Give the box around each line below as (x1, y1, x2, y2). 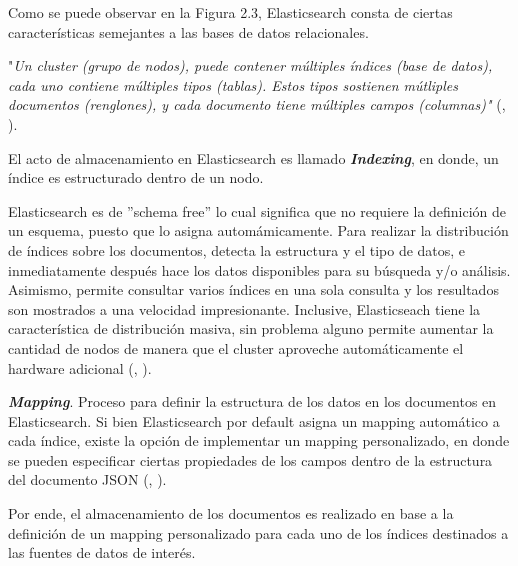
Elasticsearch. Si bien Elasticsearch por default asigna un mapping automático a (8, 410, 500, 431)
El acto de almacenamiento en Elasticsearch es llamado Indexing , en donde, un (8, 147, 499, 168)
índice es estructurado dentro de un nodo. (8, 167, 264, 188)
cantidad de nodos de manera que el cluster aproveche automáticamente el (8, 337, 464, 358)
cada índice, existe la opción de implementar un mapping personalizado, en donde (8, 430, 510, 451)
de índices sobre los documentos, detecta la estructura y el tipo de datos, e (8, 239, 466, 260)
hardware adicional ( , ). (8, 357, 152, 378)
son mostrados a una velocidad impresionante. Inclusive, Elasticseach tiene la (8, 298, 481, 319)
